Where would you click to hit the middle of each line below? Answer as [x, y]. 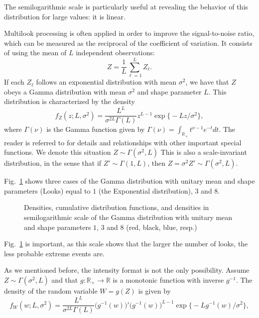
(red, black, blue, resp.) [162, 227]
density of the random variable [51, 290]
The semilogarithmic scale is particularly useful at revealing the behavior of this [126, 6]
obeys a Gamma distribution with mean [65, 91]
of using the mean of [35, 53]
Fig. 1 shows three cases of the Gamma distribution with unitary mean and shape [129, 181]
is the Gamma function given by [96, 129]
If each [14, 82]
